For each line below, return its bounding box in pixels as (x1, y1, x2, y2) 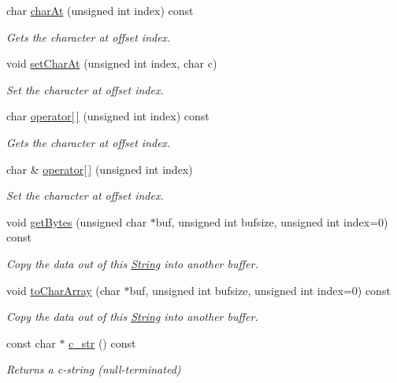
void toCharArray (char (6, 282, 121, 298)
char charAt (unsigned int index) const (6, 2, 194, 18)
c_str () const (69, 334, 136, 351)
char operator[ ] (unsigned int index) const (6, 108, 210, 124)
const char (6, 334, 56, 351)
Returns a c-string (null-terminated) (6, 361, 181, 377)
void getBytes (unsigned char (6, 213, 147, 230)
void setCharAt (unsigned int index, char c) (6, 55, 217, 72)
